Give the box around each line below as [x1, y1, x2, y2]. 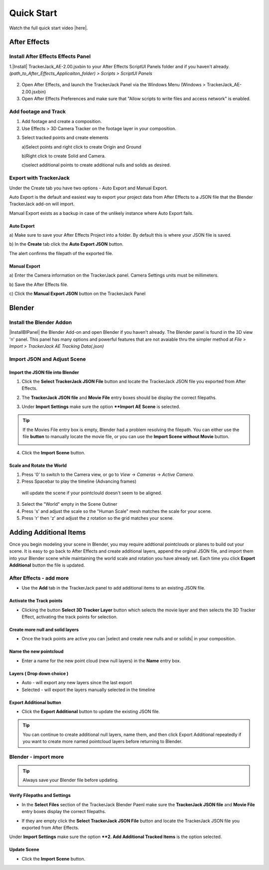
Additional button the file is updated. [9, 562, 85, 568]
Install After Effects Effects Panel [9, 53, 91, 60]
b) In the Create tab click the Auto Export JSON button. [9, 241, 124, 247]
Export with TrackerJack [9, 174, 70, 181]
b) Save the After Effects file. [9, 282, 68, 288]
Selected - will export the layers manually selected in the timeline [21, 687, 155, 693]
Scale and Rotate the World [9, 462, 67, 468]
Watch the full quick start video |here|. [9, 25, 88, 31]
